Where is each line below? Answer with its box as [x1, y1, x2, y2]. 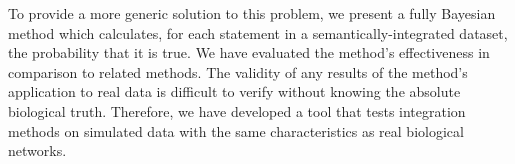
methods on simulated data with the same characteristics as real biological [8, 120, 464, 141]
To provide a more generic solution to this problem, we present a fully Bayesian [8, 3, 496, 23]
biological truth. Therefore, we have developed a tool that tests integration [8, 100, 466, 121]
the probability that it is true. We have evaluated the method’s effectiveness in [8, 42, 490, 63]
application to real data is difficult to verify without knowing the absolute [8, 81, 461, 102]
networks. [8, 140, 67, 161]
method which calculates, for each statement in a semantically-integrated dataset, [8, 22, 508, 43]
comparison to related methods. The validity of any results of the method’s [8, 61, 468, 82]
